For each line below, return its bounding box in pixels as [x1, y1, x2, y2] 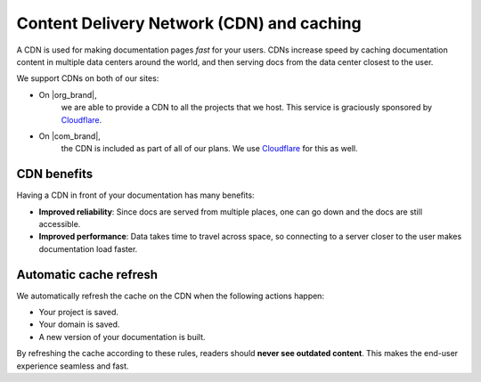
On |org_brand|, [38, 89, 97, 100]
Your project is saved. [38, 307, 119, 318]
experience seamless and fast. [16, 361, 129, 371]
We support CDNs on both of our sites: [16, 73, 159, 84]
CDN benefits [16, 167, 94, 182]
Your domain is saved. [38, 319, 120, 329]
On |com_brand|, [38, 130, 102, 142]
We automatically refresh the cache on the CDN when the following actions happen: [16, 290, 325, 301]
